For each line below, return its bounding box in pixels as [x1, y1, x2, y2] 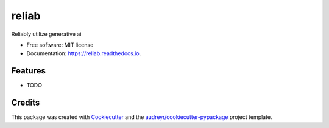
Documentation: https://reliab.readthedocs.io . [26, 50, 141, 57]
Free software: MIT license [26, 41, 94, 49]
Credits [11, 98, 40, 108]
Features [11, 66, 46, 76]
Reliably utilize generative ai [11, 30, 82, 38]
